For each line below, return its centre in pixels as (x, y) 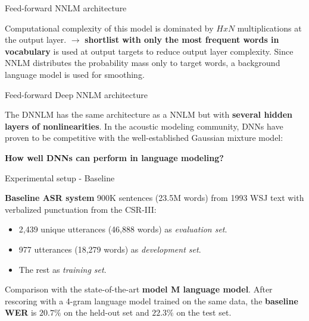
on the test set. (204, 312)
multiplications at (269, 28)
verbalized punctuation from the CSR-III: (81, 209)
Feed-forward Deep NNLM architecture (76, 94)
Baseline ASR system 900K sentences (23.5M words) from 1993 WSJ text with (154, 198)
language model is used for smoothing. (75, 74)
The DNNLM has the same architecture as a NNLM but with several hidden (149, 114)
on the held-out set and (107, 312)
